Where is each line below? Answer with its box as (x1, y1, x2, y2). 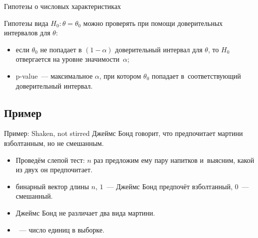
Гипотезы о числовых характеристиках (4, 1, 121, 11)
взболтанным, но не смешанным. (4, 137, 104, 148)
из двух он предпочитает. (15, 164, 93, 175)
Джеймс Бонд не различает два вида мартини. (15, 207, 155, 218)
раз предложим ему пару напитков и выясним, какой (94, 154, 255, 165)
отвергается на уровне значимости (15, 54, 120, 64)
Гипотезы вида (4, 17, 48, 28)
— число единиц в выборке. (19, 224, 105, 235)
